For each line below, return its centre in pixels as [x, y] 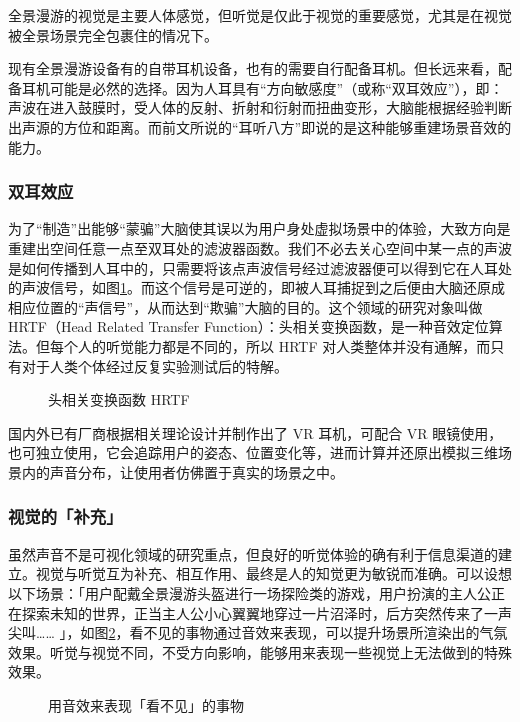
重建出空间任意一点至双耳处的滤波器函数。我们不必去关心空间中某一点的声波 [260, 247]
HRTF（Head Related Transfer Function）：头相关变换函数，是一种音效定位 [248, 326]
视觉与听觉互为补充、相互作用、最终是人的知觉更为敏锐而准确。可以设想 [273, 573]
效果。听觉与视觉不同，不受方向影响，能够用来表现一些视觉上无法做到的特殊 [260, 651]
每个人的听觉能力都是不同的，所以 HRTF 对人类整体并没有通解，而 [270, 345]
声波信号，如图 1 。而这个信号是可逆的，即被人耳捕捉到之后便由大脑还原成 [263, 287]
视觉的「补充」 [65, 516]
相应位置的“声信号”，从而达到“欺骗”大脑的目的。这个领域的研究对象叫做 [245, 306]
